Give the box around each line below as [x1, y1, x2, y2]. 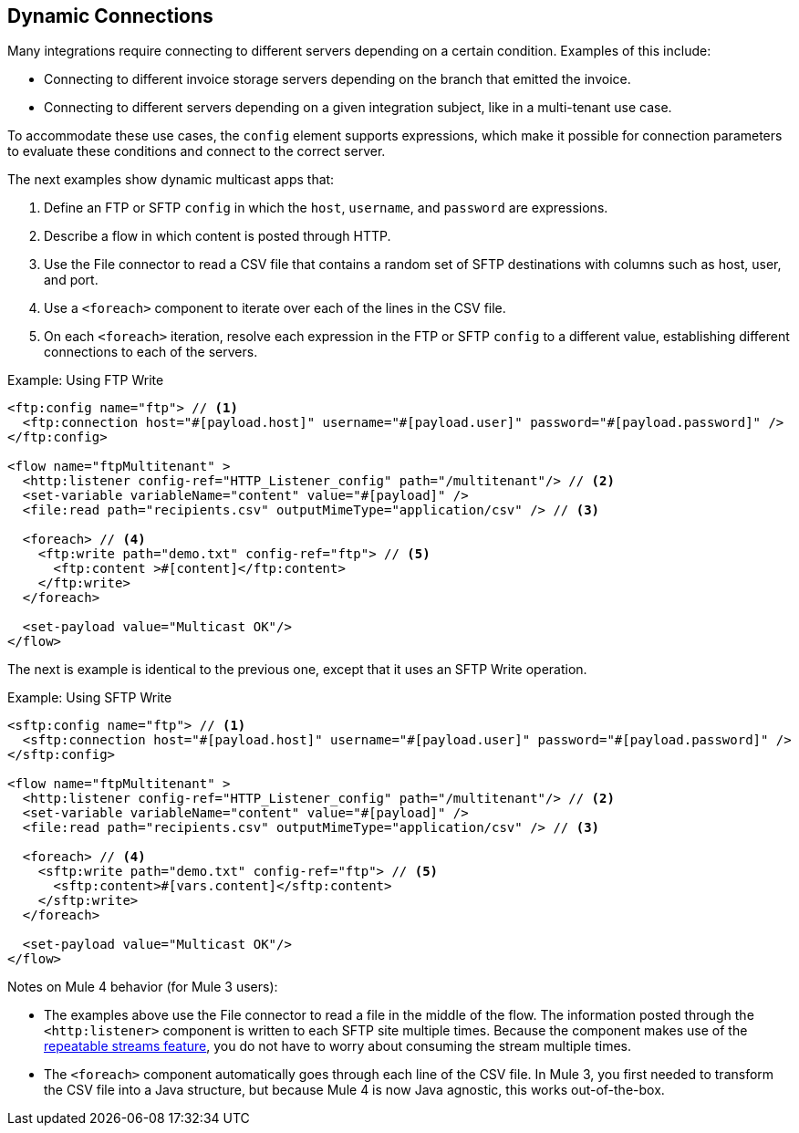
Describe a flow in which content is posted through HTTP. [44, 228, 391, 244]
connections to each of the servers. [44, 344, 258, 360]
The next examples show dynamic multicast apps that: [7, 172, 335, 188]
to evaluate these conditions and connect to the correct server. [7, 143, 386, 160]
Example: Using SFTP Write [7, 690, 172, 706]
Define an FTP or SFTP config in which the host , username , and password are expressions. [44, 200, 608, 216]
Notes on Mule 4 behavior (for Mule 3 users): [7, 979, 278, 995]
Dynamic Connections [7, 5, 213, 27]
